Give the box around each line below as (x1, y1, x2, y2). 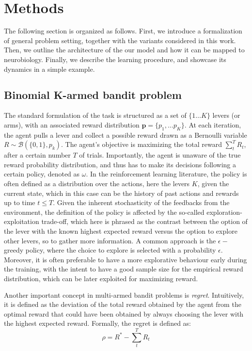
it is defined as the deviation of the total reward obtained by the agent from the (4, 299, 241, 309)
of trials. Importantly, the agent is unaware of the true (79, 150, 241, 160)
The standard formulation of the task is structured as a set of (4, 110, 187, 120)
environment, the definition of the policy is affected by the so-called (4, 207, 205, 217)
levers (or (212, 110, 240, 120)
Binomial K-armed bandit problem (4, 87, 182, 102)
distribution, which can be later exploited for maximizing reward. (4, 273, 198, 283)
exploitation (4, 216, 39, 226)
